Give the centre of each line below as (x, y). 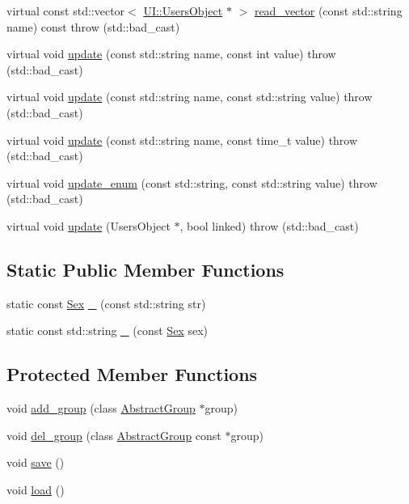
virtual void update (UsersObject (89, 225)
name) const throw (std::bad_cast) (93, 26)
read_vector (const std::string (328, 11)
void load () (36, 489)
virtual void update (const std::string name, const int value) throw (171, 54)
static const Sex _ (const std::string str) (106, 303)
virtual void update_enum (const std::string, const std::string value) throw (192, 182)
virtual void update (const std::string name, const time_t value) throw (182, 140)
